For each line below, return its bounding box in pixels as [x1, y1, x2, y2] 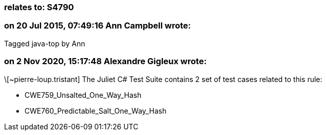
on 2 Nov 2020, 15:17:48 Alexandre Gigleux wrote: [4, 56, 207, 67]
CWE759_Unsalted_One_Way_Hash [25, 90, 142, 99]
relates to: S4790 [4, 2, 74, 12]
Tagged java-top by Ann [4, 39, 85, 48]
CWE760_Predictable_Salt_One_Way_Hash [25, 106, 167, 115]
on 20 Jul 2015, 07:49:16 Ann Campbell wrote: [4, 20, 191, 31]
